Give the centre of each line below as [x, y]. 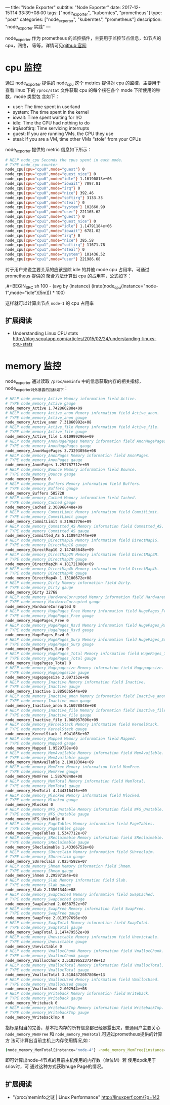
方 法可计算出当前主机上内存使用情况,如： [49, 1040]
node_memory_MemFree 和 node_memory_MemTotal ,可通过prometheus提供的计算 [84, 1034]
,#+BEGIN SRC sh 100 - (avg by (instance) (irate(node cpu [63, 286]
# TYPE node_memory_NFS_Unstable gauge [47, 815]
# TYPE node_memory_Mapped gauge [40, 743]
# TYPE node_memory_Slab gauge [38, 885]
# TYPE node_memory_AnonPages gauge [44, 460]
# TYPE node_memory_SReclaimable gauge [47, 842]
